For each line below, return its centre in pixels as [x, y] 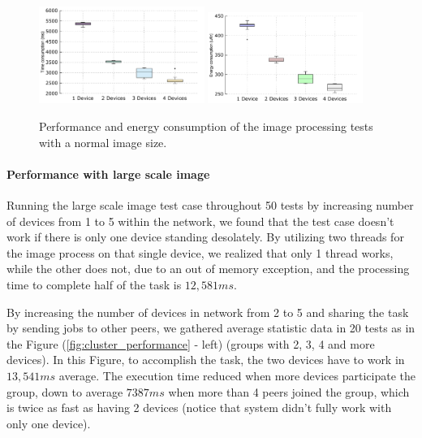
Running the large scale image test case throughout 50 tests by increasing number [210, 205]
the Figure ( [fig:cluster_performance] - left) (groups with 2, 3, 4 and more [191, 343]
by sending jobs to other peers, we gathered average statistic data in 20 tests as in [211, 328]
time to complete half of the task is [94, 284]
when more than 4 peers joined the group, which [289, 391]
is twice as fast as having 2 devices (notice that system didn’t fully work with [199, 408]
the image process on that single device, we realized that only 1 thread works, [200, 252]
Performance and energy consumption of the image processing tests [206, 126]
